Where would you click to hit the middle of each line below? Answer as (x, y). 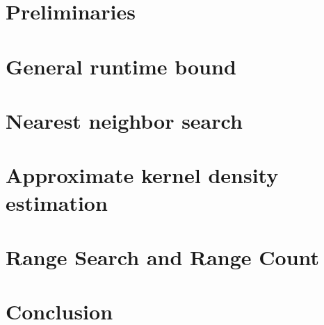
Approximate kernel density (142, 175)
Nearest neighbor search (124, 120)
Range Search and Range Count (163, 256)
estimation (57, 202)
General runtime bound (121, 66)
